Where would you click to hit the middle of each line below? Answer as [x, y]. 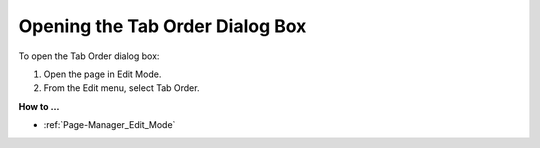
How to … [39, 106]
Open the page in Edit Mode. [102, 74]
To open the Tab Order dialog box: [89, 56]
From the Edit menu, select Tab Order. [121, 88]
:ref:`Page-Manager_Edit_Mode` [109, 125]
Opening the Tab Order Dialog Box [162, 26]
